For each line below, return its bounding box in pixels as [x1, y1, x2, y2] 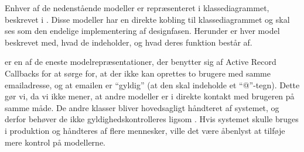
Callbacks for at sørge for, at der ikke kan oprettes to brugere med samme [5, 67, 271, 79]
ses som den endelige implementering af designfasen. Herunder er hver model [5, 25, 280, 37]
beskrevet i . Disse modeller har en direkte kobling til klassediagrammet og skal [5, 13, 290, 25]
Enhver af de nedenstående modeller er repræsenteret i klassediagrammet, [5, 2, 269, 13]
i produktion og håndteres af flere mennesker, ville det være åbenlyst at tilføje [5, 124, 285, 136]
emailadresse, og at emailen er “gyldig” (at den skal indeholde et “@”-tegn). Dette [5, 78, 300, 91]
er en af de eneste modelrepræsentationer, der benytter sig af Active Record [5, 56, 276, 68]
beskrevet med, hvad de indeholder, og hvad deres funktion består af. [5, 36, 252, 48]
